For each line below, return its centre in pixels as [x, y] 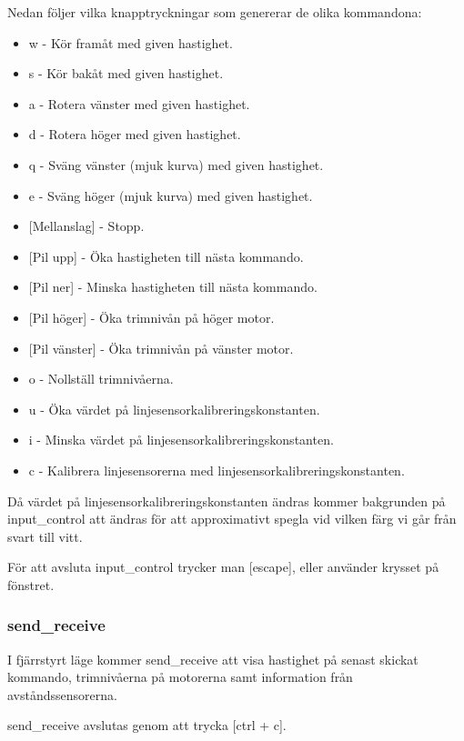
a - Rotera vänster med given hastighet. [139, 103]
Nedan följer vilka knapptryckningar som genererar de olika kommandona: [215, 12]
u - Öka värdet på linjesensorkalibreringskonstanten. [174, 409]
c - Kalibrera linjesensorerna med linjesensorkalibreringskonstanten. [217, 470]
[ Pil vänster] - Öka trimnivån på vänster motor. [161, 348]
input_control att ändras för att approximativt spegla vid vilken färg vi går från [232, 519]
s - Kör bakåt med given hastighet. [126, 73]
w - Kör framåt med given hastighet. [131, 42]
